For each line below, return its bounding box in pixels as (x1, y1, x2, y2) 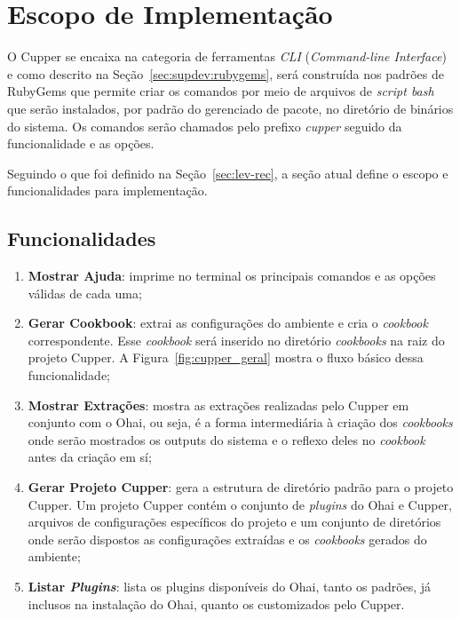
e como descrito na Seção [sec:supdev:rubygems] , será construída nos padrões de (7, 64, 444, 83)
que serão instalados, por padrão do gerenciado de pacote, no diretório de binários (7, 99, 454, 117)
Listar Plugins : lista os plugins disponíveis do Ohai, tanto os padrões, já (28, 576, 432, 595)
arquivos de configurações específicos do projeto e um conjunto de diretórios (28, 512, 441, 531)
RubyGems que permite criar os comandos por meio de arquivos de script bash (7, 82, 434, 100)
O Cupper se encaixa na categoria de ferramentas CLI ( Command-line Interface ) (7, 47, 447, 66)
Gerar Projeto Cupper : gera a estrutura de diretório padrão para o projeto (28, 478, 454, 496)
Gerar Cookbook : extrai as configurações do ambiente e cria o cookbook (28, 313, 428, 332)
